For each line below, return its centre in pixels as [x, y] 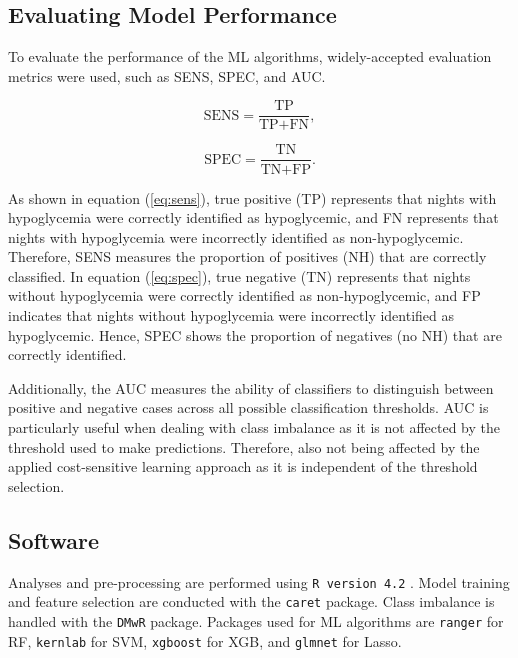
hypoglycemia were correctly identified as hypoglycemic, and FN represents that [253, 217]
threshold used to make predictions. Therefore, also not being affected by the [244, 446]
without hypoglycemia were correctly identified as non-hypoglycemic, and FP [244, 295]
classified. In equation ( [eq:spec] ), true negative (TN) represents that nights [239, 275]
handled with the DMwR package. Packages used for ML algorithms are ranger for [256, 620]
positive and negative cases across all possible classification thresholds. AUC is [248, 407]
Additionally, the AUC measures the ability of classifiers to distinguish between [251, 387]
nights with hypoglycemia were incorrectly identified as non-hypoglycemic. [236, 236]
